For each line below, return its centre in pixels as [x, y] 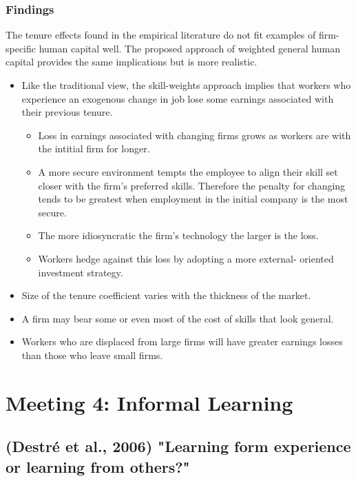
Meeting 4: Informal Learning [149, 402]
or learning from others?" [98, 466]
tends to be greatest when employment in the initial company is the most [193, 199]
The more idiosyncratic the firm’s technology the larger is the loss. [178, 235]
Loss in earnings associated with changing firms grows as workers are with [195, 135]
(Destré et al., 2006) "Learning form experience [178, 446]
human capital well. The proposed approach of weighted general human [189, 48]
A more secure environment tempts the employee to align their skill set [188, 171]
